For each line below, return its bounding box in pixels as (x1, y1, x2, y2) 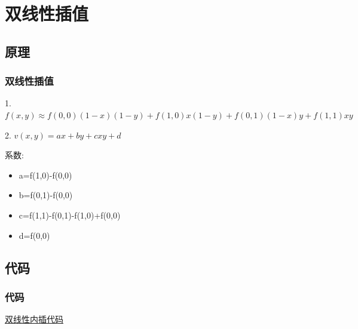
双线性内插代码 (5, 313, 63, 325)
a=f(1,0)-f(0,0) (19, 168, 72, 181)
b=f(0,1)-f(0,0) (19, 189, 73, 201)
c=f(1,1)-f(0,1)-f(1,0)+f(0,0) (19, 208, 121, 221)
